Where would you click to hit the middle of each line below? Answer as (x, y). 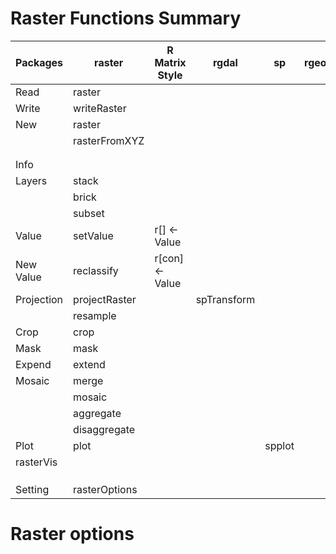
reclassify (96, 270)
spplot (279, 445)
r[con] (169, 258)
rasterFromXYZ (109, 140)
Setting (32, 489)
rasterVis (36, 462)
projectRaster (105, 299)
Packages (39, 62)
